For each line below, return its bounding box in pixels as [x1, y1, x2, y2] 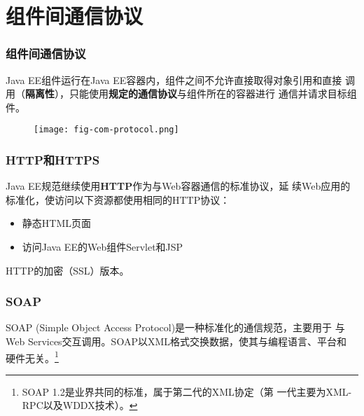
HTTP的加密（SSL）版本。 [6, 263, 129, 277]
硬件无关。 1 [6, 348, 59, 365]
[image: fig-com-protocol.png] [34, 125, 179, 135]
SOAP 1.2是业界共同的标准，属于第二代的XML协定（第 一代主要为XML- [22, 384, 352, 398]
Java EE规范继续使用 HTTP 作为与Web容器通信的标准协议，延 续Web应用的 [6, 179, 351, 193]
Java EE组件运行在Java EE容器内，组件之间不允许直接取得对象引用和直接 [6, 72, 342, 87]
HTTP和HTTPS [6, 151, 100, 168]
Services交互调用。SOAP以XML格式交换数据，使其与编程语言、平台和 [27, 334, 347, 349]
